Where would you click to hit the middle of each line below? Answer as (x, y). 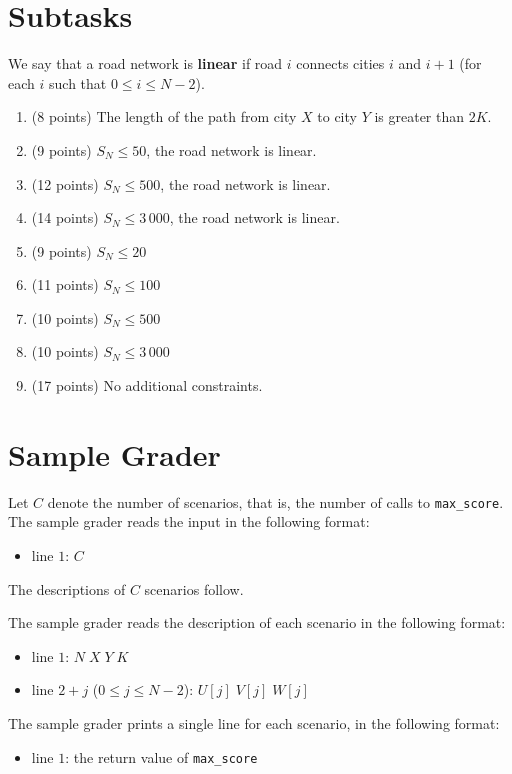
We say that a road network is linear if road (145, 63)
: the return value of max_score (161, 756)
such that (78, 82)
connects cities (340, 63)
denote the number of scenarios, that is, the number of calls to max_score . (275, 501)
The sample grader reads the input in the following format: (189, 521)
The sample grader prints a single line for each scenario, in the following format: (254, 723)
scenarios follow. (194, 588)
